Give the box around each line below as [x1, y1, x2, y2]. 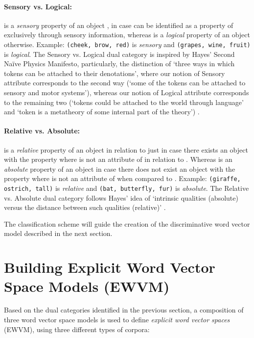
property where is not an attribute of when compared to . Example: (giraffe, [4, 173, 241, 183]
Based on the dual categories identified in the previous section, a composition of [4, 305, 244, 315]
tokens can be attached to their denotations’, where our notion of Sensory [4, 68, 225, 78]
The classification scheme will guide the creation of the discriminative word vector [4, 218, 250, 229]
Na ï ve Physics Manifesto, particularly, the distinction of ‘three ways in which [4, 58, 235, 69]
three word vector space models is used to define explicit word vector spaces [4, 314, 230, 324]
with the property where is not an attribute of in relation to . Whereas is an [4, 154, 232, 164]
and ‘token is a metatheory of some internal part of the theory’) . [4, 106, 200, 117]
